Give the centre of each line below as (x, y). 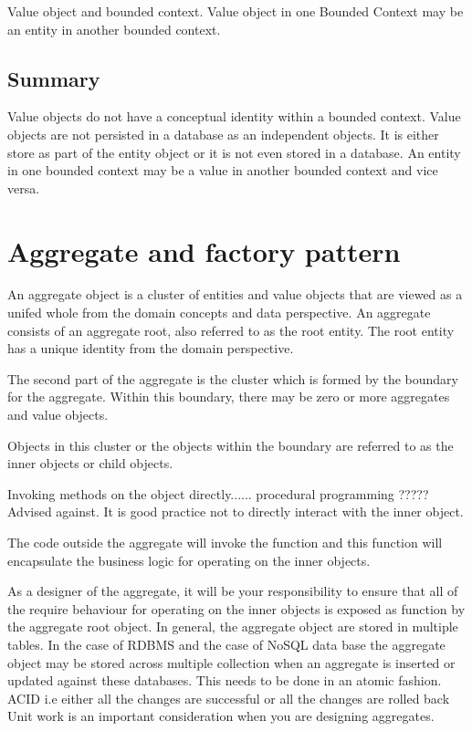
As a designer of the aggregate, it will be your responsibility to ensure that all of (233, 591)
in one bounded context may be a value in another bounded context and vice (223, 170)
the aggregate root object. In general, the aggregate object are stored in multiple (233, 627)
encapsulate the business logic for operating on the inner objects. (189, 560)
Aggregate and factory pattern (204, 251)
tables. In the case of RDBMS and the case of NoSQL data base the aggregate (226, 644)
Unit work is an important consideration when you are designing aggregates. (221, 716)
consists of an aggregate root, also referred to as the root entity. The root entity (231, 330)
